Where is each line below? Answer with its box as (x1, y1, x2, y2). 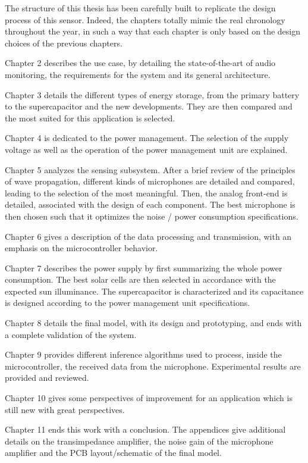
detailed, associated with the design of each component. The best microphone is (5, 198, 296, 211)
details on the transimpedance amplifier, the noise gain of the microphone (5, 434, 274, 447)
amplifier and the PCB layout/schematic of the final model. (5, 446, 222, 459)
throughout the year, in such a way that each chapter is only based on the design (5, 25, 301, 37)
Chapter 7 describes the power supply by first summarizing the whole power (5, 261, 282, 274)
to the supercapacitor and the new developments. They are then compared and (5, 100, 293, 112)
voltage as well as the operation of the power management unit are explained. (5, 143, 288, 155)
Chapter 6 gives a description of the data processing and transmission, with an (5, 230, 292, 242)
